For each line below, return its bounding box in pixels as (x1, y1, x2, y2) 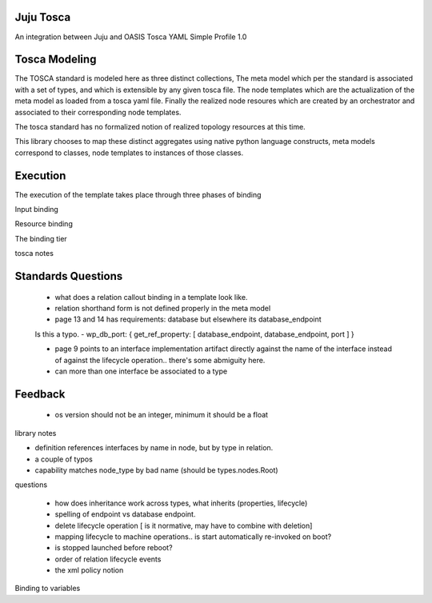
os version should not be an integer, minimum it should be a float (54, 410, 268, 420)
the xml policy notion (54, 565, 124, 575)
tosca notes (14, 249, 54, 258)
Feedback (14, 387, 66, 401)
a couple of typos (34, 454, 94, 464)
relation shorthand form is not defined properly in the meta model (54, 304, 271, 313)
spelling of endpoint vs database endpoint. (54, 509, 196, 519)
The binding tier (14, 234, 67, 243)
